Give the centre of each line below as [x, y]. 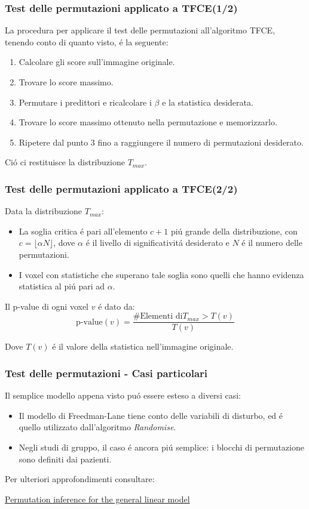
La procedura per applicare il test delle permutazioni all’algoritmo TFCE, [140, 30]
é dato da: [117, 306]
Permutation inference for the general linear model [97, 499]
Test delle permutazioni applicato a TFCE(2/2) [121, 188]
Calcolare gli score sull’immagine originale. [97, 62]
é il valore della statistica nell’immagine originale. [143, 346]
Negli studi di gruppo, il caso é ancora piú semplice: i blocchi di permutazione [161, 447]
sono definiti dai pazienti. [65, 459]
